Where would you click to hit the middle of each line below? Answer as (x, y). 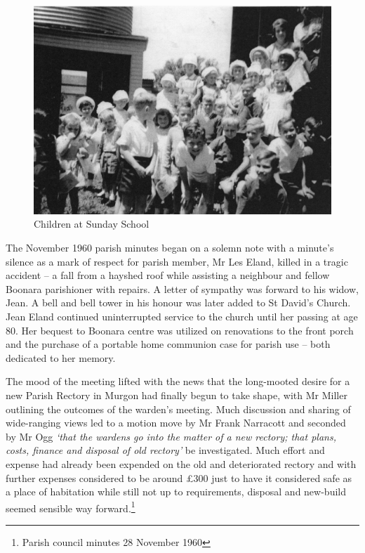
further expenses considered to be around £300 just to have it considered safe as (179, 477)
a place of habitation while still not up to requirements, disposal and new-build (176, 492)
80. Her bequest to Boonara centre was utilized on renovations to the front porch (180, 330)
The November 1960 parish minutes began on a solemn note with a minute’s (170, 248)
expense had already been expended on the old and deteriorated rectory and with (181, 463)
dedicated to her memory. (61, 357)
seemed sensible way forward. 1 (71, 507)
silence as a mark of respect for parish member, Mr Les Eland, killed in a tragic (177, 261)
